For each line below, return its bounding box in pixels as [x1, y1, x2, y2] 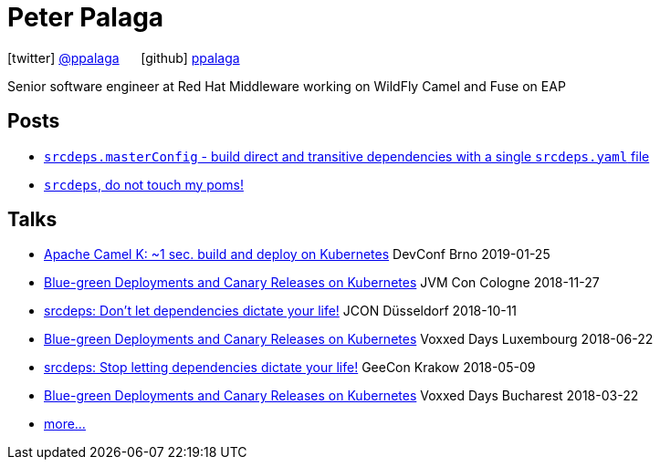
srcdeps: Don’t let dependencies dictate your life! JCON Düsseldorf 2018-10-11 [44, 303, 518, 319]
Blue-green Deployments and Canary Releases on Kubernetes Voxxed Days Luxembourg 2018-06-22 [44, 331, 654, 348]
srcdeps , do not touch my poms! [44, 176, 244, 192]
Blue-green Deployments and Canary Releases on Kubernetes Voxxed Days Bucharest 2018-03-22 [44, 388, 639, 404]
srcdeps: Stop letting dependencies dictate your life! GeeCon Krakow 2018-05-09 [44, 359, 536, 376]
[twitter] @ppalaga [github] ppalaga [7, 49, 240, 66]
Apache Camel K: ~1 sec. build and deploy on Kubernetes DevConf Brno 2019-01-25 [44, 246, 550, 263]
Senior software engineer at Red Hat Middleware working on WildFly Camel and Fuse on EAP [7, 78, 566, 94]
